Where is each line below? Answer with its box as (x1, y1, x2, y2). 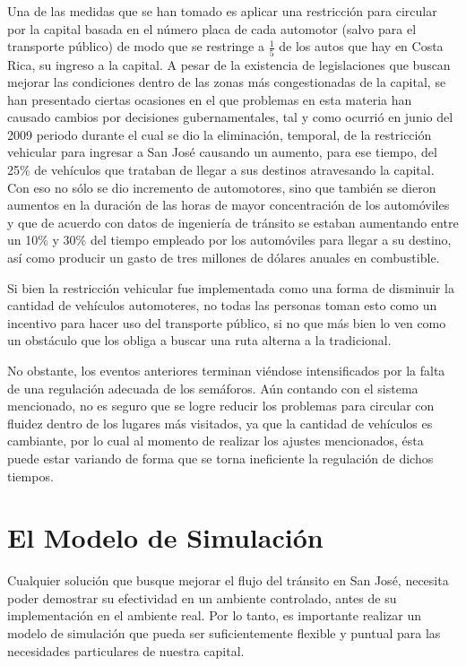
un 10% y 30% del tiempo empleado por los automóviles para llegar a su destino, (7, 230, 452, 249)
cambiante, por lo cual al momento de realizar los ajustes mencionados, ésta (7, 431, 424, 450)
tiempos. (7, 466, 54, 485)
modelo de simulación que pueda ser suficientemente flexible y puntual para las (7, 624, 441, 643)
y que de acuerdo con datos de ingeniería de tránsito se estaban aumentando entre (7, 212, 459, 231)
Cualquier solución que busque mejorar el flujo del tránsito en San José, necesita (7, 571, 449, 590)
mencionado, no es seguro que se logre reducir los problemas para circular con (7, 396, 435, 415)
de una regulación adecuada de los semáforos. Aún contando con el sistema (7, 378, 419, 397)
